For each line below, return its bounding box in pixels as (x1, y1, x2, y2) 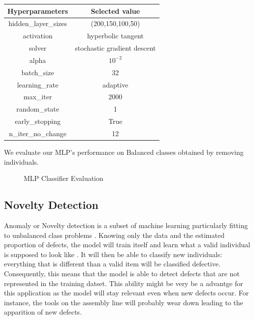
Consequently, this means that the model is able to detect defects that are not (4, 268, 240, 278)
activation (23, 30, 53, 41)
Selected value (91, 5, 140, 16)
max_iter (23, 91, 52, 102)
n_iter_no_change (9, 128, 66, 138)
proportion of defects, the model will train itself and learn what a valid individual (4, 239, 251, 250)
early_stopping (15, 116, 61, 126)
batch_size (21, 67, 54, 77)
